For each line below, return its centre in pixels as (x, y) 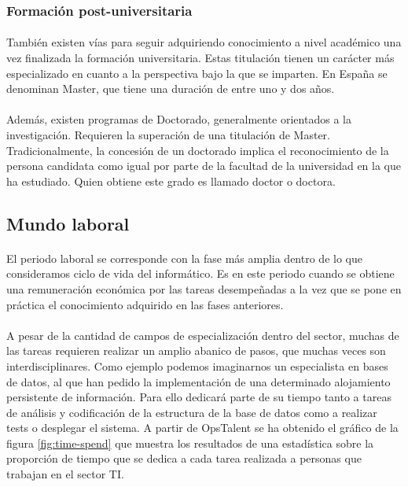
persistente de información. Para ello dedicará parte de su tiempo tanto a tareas (199, 397)
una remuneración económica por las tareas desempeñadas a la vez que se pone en (204, 288)
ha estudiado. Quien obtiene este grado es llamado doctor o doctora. (171, 181)
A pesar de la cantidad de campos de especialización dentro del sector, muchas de (203, 335)
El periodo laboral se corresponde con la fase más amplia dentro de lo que (184, 258)
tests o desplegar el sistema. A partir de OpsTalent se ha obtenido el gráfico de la (202, 428)
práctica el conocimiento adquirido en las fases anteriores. (145, 304)
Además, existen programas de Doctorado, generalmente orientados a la (179, 119)
